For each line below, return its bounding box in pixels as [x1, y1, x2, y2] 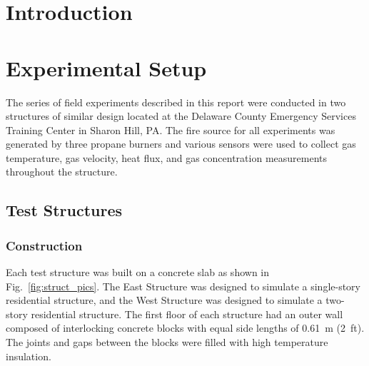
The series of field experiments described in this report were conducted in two [6, 94, 346, 109]
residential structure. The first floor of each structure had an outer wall [31, 306, 343, 321]
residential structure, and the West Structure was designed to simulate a [6, 293, 323, 307]
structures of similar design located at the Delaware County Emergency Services [6, 108, 356, 123]
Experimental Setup [6, 53, 207, 82]
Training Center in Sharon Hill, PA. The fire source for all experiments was [6, 122, 335, 137]
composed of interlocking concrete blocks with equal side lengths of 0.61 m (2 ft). [6, 320, 365, 335]
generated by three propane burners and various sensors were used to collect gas [6, 136, 356, 151]
